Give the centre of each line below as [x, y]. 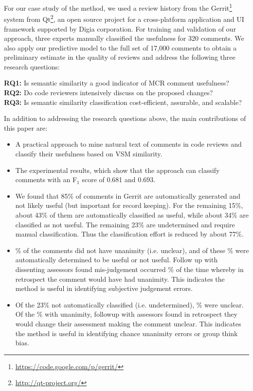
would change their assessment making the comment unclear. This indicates [128, 323]
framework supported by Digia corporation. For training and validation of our [120, 28]
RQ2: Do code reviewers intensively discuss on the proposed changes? [108, 93]
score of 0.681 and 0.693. [119, 179]
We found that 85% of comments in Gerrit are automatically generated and [128, 195]
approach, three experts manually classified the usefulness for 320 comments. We [124, 38]
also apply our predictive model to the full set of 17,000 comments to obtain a [120, 47]
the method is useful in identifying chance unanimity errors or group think [126, 333]
